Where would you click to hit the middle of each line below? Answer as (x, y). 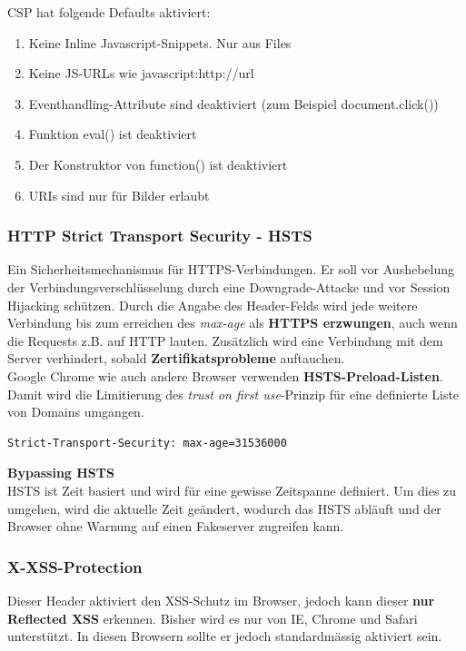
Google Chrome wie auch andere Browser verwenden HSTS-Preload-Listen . (225, 375)
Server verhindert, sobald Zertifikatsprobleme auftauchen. (176, 358)
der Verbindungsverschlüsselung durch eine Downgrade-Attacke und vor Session (229, 286)
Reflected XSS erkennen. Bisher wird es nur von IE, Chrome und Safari (213, 618)
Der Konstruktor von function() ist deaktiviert (158, 164)
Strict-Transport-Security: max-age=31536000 (147, 443)
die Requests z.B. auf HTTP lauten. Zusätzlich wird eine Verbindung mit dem (225, 340)
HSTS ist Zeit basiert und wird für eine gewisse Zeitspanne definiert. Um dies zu (232, 490)
